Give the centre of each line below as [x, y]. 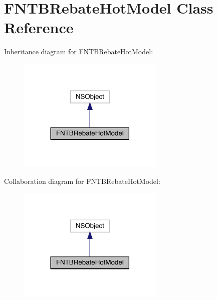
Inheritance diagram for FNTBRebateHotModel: [79, 52]
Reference [39, 27]
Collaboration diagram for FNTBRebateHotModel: [82, 181]
